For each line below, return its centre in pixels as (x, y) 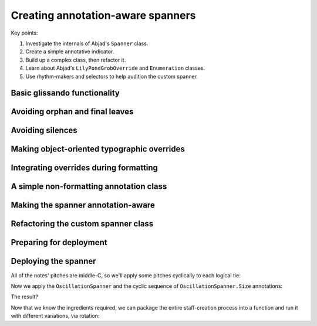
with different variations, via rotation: (55, 316)
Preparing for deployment (59, 242)
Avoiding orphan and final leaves (72, 112)
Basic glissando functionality (65, 93)
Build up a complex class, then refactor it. (76, 60)
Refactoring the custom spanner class (82, 224)
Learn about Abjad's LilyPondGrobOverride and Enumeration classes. (115, 68)
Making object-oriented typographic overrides (98, 149)
